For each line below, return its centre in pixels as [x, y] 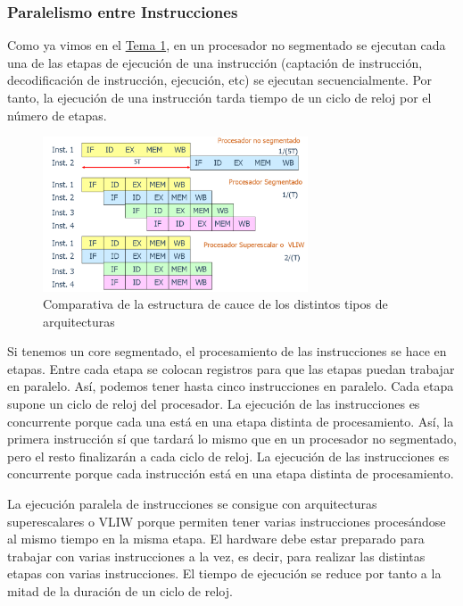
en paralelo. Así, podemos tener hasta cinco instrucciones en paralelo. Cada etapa [231, 386]
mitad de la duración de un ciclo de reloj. [120, 591]
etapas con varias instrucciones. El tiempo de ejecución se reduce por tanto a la [224, 573]
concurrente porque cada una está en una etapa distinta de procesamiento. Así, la [231, 421]
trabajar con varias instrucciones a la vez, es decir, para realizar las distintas [216, 556]
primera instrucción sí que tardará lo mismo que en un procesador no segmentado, [232, 439]
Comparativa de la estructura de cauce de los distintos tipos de [215, 304]
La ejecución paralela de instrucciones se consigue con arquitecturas [192, 504]
